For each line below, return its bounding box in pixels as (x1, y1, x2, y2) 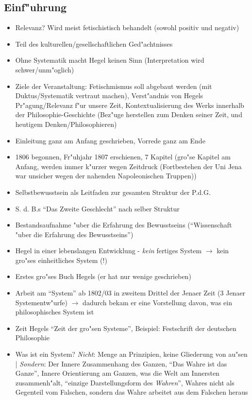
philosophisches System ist (15, 307, 94, 317)
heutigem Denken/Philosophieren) (15, 119, 117, 129)
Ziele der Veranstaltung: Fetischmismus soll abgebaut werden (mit (15, 81, 212, 91)
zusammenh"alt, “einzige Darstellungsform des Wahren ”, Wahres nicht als (15, 377, 235, 387)
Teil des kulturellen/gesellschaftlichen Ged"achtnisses (15, 38, 173, 49)
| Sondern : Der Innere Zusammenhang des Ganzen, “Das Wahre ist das (15, 358, 227, 368)
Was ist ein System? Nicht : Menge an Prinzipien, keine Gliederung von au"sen (15, 349, 248, 359)
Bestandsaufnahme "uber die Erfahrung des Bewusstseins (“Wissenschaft (15, 220, 232, 230)
